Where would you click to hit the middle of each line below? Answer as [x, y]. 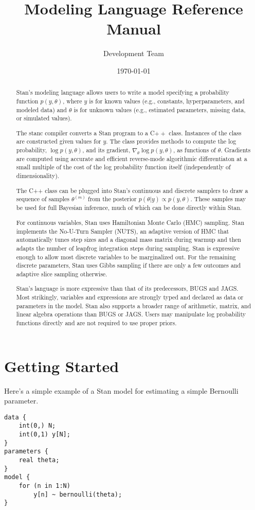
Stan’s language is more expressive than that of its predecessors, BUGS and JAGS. [127, 288]
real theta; [39, 460]
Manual [134, 29]
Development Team [133, 53]
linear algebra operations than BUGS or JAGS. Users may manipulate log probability [131, 314]
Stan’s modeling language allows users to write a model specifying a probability [123, 92]
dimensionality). [38, 176]
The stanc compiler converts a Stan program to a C [85, 133]
